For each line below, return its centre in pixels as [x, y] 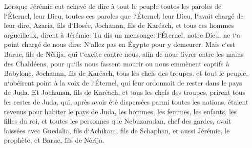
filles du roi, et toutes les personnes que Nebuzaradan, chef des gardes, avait [118, 121]
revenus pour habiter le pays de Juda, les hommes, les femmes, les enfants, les [120, 111]
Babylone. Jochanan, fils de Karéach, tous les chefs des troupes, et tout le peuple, [126, 73]
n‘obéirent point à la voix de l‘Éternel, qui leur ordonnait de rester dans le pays [123, 82]
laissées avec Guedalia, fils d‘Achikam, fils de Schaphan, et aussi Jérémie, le [117, 130]
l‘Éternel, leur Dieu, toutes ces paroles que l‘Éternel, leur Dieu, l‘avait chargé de [124, 15]
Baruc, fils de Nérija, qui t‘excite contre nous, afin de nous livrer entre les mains [124, 53]
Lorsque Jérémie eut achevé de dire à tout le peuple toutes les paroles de [113, 6]
